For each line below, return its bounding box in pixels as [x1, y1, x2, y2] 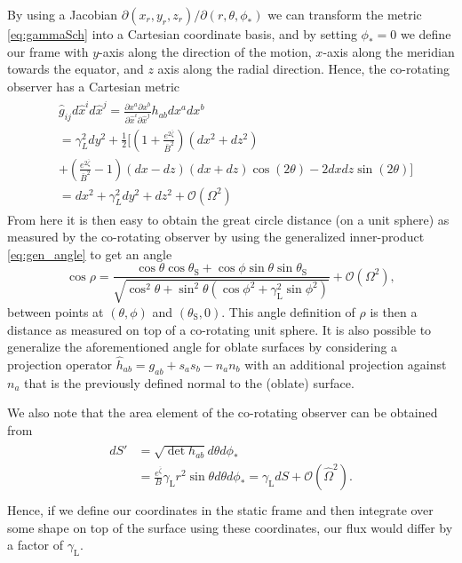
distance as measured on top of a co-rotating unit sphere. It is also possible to [7, 320, 432, 338]
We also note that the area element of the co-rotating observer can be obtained [7, 403, 438, 422]
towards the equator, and [7, 59, 144, 78]
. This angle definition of [221, 302, 355, 321]
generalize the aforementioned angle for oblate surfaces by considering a [7, 337, 398, 356]
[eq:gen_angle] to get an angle [7, 244, 172, 263]
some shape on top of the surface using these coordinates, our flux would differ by [7, 518, 453, 536]
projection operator [7, 354, 112, 373]
